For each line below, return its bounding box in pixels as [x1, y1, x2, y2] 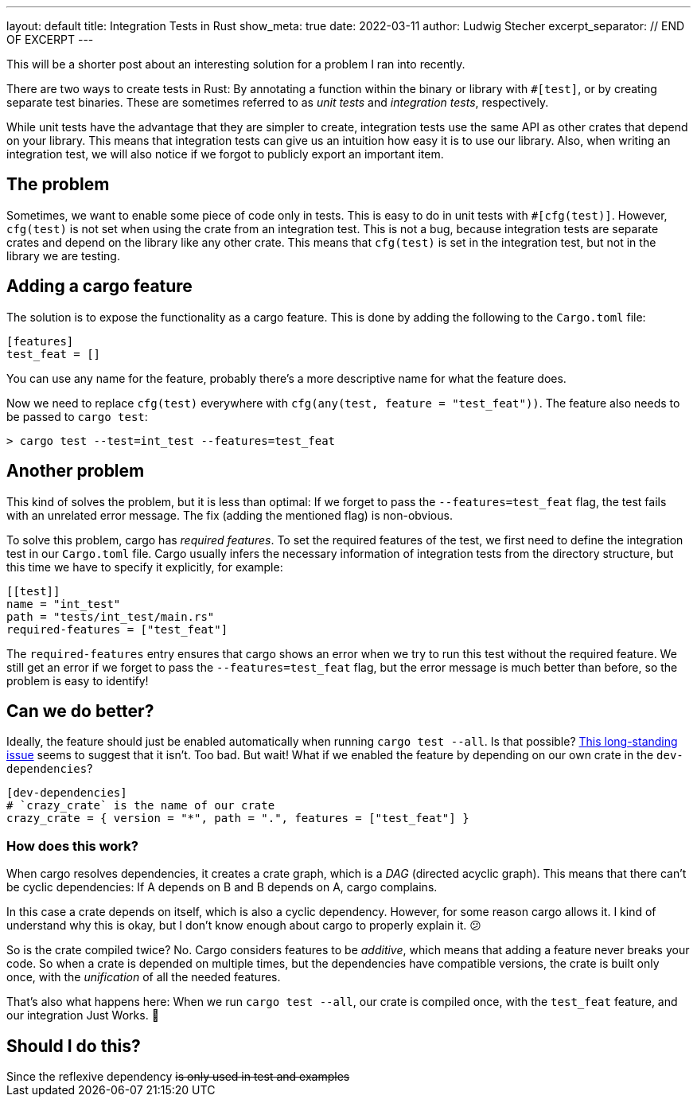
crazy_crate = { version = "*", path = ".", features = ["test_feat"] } [6, 812, 469, 825]
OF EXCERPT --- [6, 33, 94, 46]
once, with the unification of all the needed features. [6, 970, 281, 984]
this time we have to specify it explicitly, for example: [6, 559, 283, 574]
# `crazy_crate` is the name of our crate [6, 799, 275, 813]
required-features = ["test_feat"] [6, 622, 228, 636]
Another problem [6, 461, 145, 481]
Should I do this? [6, 1035, 141, 1056]
